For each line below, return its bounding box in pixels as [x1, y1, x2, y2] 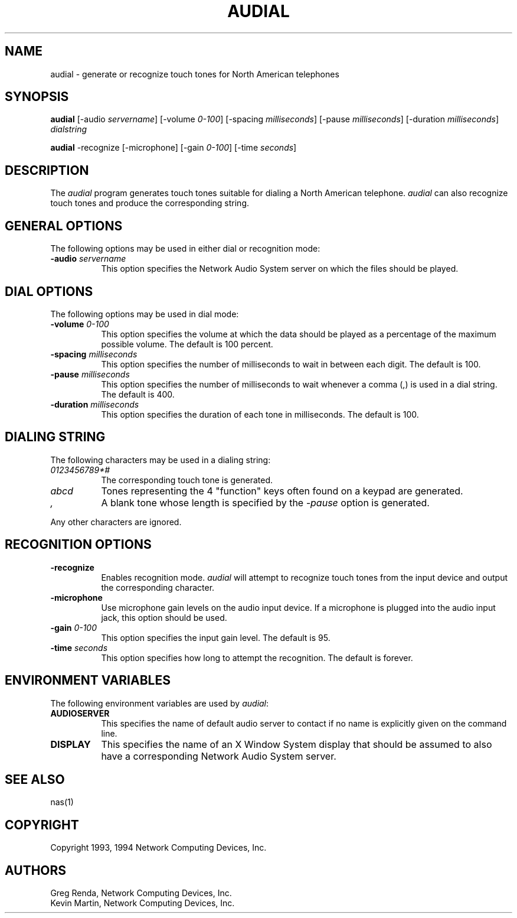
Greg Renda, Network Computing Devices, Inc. [50, 888, 232, 899]
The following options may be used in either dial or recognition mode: [50, 243, 320, 254]
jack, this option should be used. [101, 612, 227, 623]
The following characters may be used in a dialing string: [50, 454, 271, 465]
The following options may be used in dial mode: [50, 308, 239, 319]
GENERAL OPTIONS [5, 218, 123, 233]
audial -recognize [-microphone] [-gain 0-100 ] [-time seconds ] [50, 142, 297, 153]
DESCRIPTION [5, 162, 89, 178]
